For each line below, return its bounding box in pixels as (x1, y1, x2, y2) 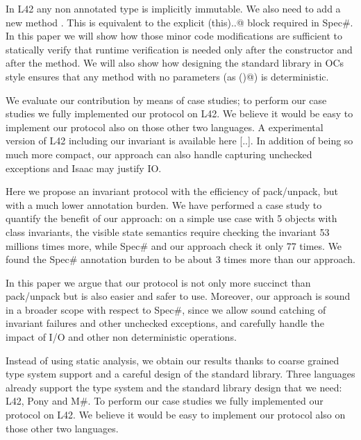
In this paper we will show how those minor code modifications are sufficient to (6, 28, 343, 43)
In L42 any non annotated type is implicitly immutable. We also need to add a (6, 1, 341, 15)
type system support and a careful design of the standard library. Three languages (6, 366, 355, 381)
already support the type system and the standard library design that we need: (6, 380, 342, 394)
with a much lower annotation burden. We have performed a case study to (6, 197, 322, 212)
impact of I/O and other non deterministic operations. (6, 330, 237, 344)
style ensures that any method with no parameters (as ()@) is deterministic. (6, 69, 329, 83)
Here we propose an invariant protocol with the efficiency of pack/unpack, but (6, 184, 338, 198)
